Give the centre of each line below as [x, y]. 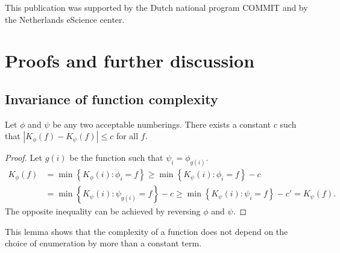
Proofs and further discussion [130, 61]
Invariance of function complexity [112, 98]
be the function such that [116, 158]
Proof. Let [24, 158]
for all [127, 136]
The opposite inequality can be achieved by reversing [103, 211]
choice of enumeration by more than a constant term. [103, 243]
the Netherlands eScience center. [65, 19]
